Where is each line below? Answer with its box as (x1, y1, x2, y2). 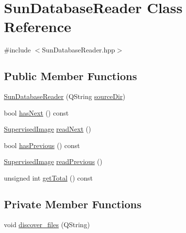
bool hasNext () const (4, 107, 69, 117)
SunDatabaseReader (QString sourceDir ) (4, 91, 125, 101)
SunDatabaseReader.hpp (42, 45, 115, 55)
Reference (4, 17, 71, 36)
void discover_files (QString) (4, 219, 90, 229)
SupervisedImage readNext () (4, 124, 91, 134)
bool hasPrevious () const (4, 140, 80, 150)
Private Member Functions (4, 197, 142, 212)
